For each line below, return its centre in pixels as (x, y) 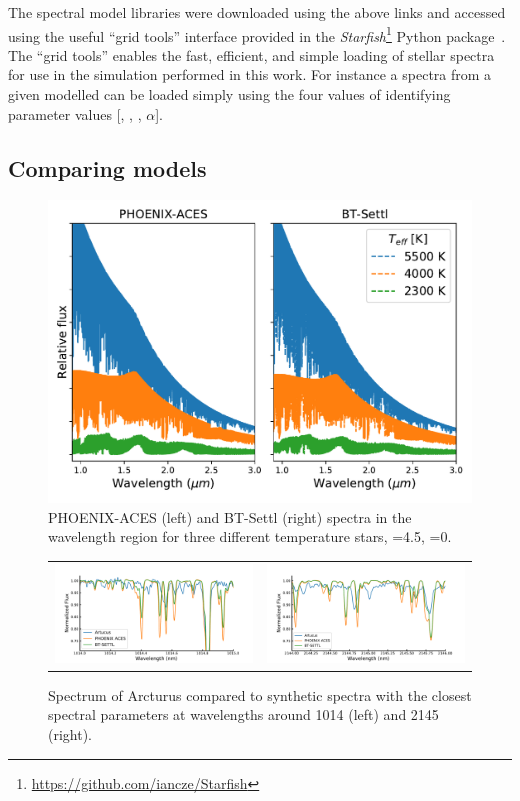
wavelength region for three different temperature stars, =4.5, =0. (250, 536)
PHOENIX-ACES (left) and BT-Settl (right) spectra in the (230, 516)
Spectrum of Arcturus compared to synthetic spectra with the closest (260, 694)
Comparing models (107, 167)
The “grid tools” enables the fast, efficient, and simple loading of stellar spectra (251, 54)
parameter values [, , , (75, 113)
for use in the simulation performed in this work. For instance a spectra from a (250, 74)
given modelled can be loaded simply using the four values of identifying (229, 94)
